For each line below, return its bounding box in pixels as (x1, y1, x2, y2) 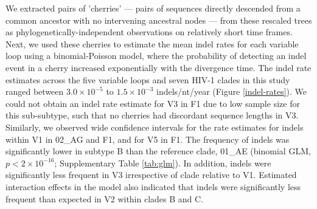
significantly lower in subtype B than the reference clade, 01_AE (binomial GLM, (5, 145, 311, 157)
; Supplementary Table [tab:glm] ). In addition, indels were (54, 156, 271, 169)
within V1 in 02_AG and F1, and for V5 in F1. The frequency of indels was (5, 132, 290, 145)
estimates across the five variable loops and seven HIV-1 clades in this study (5, 73, 290, 86)
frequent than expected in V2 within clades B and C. (5, 192, 204, 205)
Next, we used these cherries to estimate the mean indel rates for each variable (5, 37, 299, 50)
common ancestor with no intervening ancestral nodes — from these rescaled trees (5, 13, 312, 26)
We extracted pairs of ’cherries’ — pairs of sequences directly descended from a (5, 2, 301, 14)
